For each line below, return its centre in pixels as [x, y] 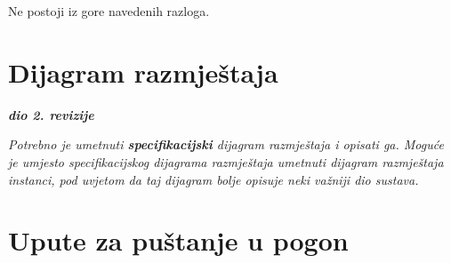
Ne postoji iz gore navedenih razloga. [109, 11]
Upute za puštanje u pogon [178, 240]
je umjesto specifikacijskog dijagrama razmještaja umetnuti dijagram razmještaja [226, 161]
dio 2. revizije [51, 114]
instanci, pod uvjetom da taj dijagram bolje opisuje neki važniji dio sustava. [213, 179]
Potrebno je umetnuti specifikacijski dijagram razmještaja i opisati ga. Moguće [226, 144]
